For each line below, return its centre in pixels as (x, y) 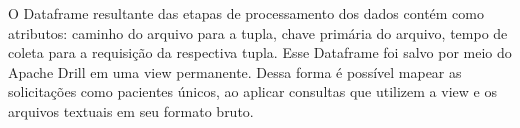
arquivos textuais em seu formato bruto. (131, 110)
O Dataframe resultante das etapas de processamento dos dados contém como (246, 13)
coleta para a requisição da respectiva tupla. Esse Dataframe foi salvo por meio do (260, 52)
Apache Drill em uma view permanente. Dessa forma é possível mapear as (235, 71)
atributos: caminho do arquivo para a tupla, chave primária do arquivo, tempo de (258, 32)
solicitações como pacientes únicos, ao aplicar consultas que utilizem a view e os (252, 91)
